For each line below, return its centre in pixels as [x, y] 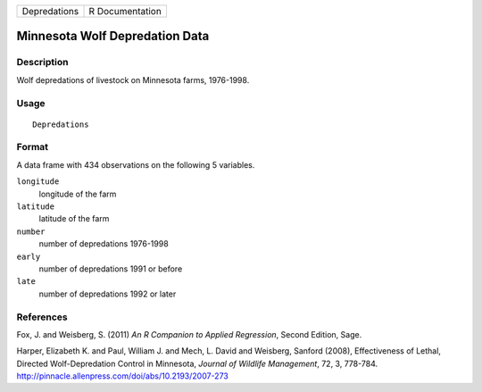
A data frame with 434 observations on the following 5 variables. [136, 164]
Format [33, 147]
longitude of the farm [78, 194]
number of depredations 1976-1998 [104, 244]
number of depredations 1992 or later [108, 294]
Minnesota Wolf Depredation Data [113, 36]
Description [42, 63]
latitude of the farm [74, 219]
